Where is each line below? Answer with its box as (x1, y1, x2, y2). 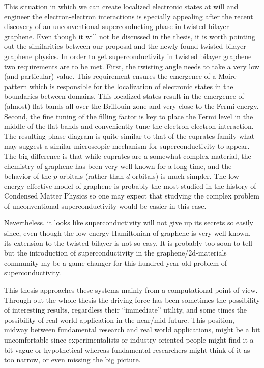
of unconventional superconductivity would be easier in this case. (4, 200, 207, 211)
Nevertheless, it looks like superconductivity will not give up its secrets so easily (4, 217, 253, 228)
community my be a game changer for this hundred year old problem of (4, 257, 227, 268)
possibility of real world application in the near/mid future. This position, (4, 314, 234, 325)
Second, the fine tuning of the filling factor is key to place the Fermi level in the (4, 110, 253, 121)
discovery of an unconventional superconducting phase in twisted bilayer (4, 21, 229, 32)
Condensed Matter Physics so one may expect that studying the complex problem (4, 190, 259, 201)
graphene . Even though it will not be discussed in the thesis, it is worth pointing (4, 31, 255, 41)
